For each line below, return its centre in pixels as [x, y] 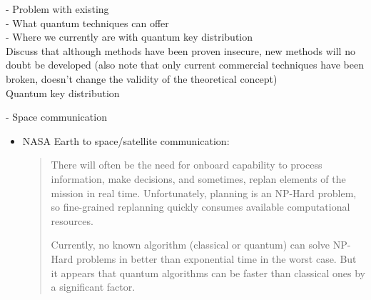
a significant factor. [93, 287]
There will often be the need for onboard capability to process [187, 165]
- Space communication [56, 117]
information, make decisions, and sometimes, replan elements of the [198, 178]
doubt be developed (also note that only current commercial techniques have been [185, 65]
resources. [72, 220]
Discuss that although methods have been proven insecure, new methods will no [181, 50]
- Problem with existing [57, 9]
